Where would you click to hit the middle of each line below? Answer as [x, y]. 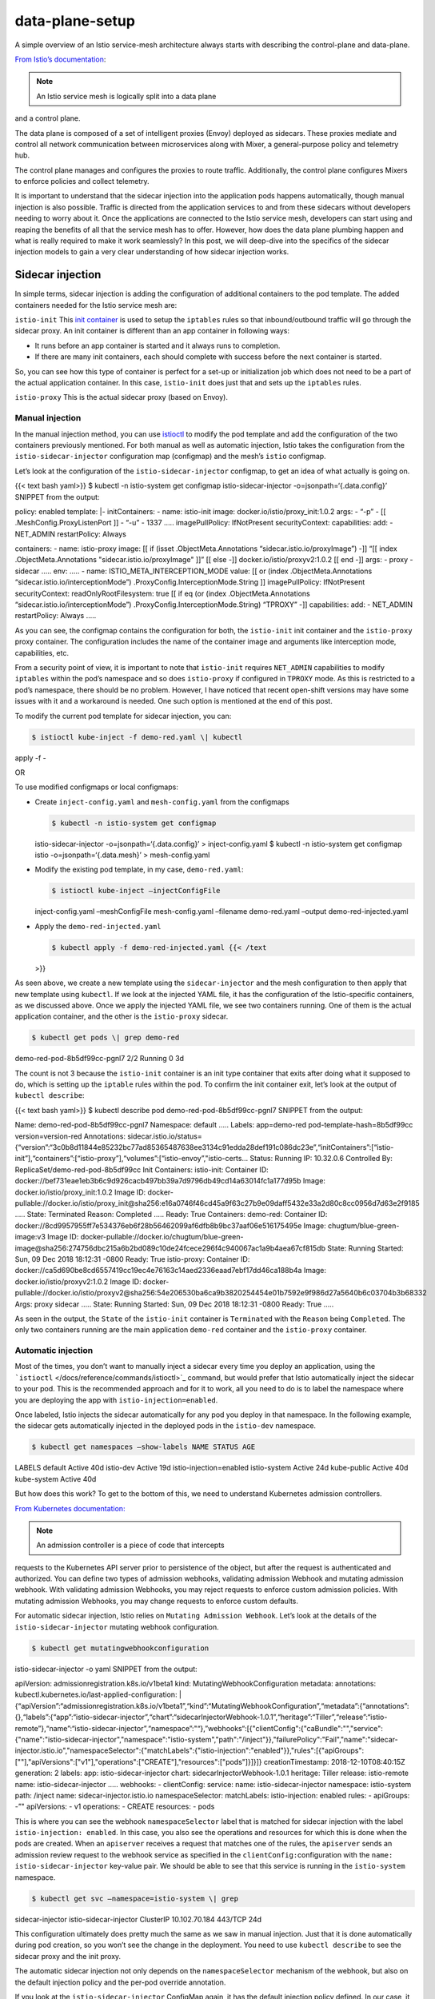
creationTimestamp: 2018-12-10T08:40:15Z [334, 1762]
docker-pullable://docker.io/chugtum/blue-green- [162, 1237]
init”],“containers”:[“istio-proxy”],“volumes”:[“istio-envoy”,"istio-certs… [132, 1159]
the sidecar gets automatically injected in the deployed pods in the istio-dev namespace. [165, 1426]
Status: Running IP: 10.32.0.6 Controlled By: [321, 1159]
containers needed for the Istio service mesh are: [96, 305]
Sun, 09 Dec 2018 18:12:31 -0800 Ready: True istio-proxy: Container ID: [132, 1259]
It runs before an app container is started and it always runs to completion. [158, 345]
